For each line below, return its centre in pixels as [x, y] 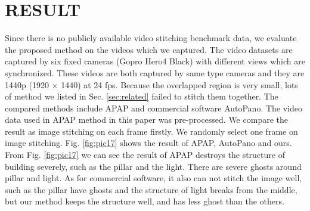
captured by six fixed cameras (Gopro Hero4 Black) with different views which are [155, 61]
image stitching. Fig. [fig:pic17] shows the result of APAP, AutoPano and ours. [148, 143]
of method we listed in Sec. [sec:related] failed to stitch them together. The [142, 96]
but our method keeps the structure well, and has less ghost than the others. [145, 201]
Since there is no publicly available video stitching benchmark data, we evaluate [151, 38]
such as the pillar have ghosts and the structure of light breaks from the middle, [151, 189]
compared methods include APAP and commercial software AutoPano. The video [154, 108]
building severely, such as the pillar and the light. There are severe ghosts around [153, 166]
